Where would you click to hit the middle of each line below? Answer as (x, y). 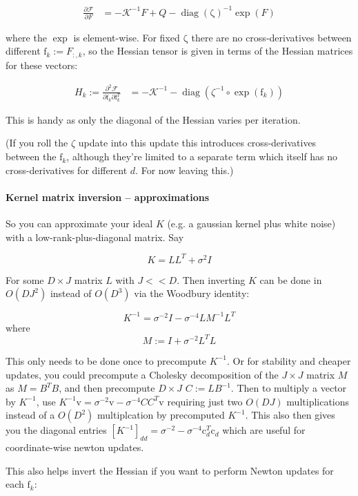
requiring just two (205, 401)
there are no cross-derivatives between (271, 37)
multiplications (318, 401)
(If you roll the (37, 143)
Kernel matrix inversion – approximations (108, 197)
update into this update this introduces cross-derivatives (197, 143)
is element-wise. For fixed (127, 37)
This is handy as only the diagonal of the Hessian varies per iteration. (153, 119)
